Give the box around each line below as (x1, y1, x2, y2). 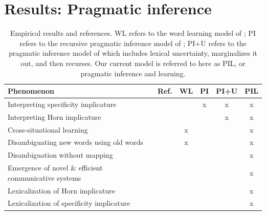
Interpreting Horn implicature (8, 111, 101, 122)
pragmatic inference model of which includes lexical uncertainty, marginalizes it (8, 48, 258, 58)
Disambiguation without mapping (8, 149, 113, 160)
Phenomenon (8, 85, 55, 96)
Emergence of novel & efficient (8, 162, 103, 173)
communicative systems (8, 172, 81, 183)
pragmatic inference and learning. (80, 68, 186, 78)
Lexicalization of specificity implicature (8, 198, 130, 208)
